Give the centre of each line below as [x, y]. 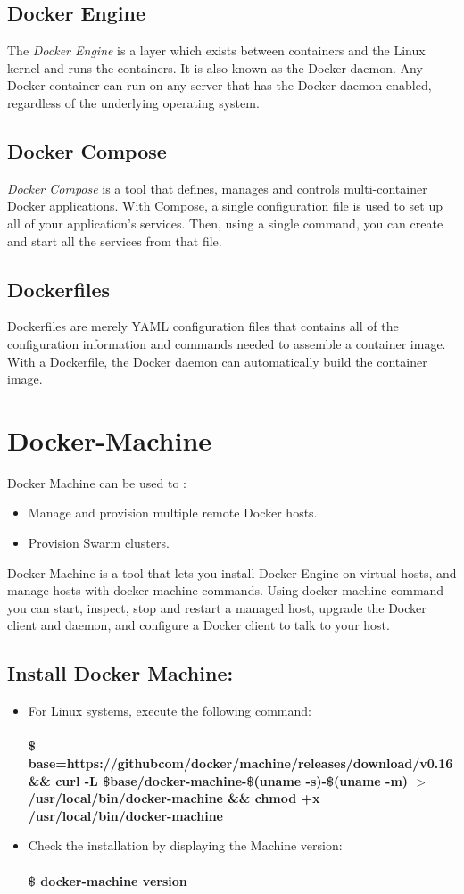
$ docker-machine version [108, 880]
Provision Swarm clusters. [99, 543]
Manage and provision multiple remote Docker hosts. [173, 513]
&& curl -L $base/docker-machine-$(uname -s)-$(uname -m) [218, 780]
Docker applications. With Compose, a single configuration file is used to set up [225, 206]
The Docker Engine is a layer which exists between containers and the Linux [216, 50]
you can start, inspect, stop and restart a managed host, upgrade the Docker [217, 607]
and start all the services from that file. [115, 240]
